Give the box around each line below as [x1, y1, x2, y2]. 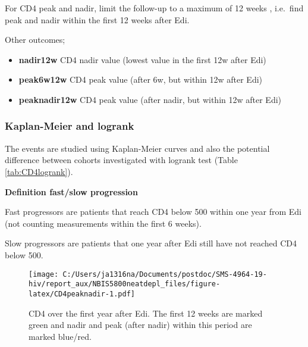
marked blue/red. [29, 330, 92, 342]
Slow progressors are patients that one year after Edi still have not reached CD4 [5, 237, 297, 249]
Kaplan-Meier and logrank [5, 118, 134, 133]
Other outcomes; [5, 33, 65, 46]
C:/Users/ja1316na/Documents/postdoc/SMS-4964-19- [62, 270, 267, 279]
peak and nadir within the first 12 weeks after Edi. [5, 13, 190, 26]
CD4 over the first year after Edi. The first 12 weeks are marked [29, 307, 263, 319]
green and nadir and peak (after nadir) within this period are [29, 318, 252, 331]
